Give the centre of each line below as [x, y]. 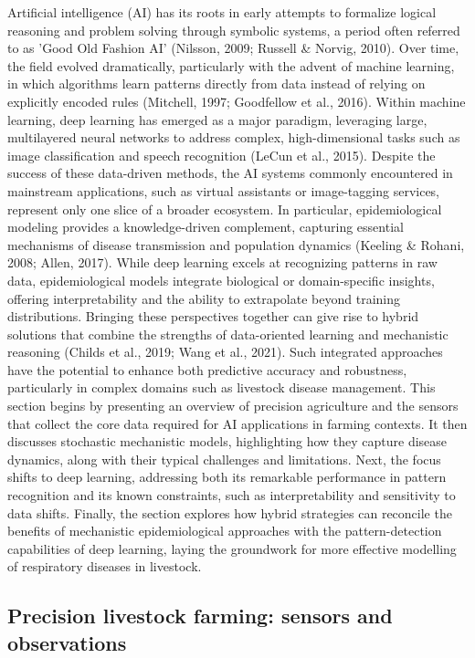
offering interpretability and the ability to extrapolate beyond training [204, 298]
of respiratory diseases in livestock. [105, 566]
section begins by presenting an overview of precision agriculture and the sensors [233, 406]
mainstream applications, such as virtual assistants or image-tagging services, [224, 190]
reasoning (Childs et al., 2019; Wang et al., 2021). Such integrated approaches [225, 352]
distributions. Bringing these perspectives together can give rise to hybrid [213, 316]
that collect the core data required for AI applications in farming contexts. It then [237, 423]
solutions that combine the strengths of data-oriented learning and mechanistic [228, 334]
